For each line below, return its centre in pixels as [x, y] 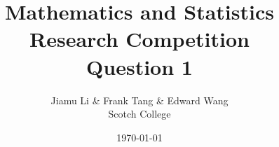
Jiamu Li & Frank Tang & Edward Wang [139, 100]
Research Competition [139, 39]
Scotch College [139, 114]
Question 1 [139, 66]
